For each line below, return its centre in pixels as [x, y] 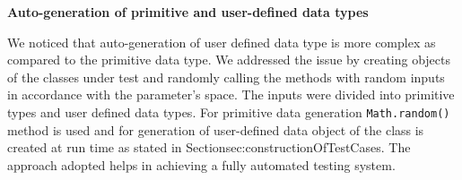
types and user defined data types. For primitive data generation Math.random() [229, 111]
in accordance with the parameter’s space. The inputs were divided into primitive [231, 94]
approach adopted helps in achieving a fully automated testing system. [201, 164]
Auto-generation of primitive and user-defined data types [188, 12]
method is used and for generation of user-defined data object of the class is [216, 129]
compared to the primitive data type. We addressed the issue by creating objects [229, 60]
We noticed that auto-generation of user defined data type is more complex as [222, 42]
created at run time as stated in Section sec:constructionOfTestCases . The [209, 147]
